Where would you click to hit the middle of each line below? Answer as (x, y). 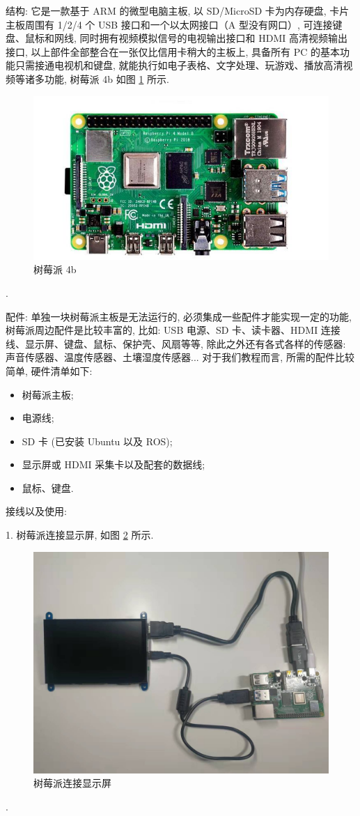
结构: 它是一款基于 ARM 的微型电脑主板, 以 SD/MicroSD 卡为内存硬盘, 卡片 (178, 10)
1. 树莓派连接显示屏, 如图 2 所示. (80, 535)
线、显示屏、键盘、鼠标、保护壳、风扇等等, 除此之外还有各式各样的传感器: (176, 343)
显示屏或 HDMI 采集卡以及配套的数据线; (114, 464)
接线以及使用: (36, 511)
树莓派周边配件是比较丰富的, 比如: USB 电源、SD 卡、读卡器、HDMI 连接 (173, 330)
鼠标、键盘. (48, 487)
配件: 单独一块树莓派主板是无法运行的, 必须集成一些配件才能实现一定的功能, (179, 316)
